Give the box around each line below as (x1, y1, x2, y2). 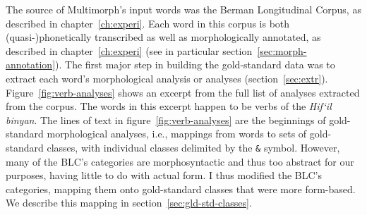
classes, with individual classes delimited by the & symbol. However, (47, 140, 340, 154)
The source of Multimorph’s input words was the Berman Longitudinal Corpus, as (6, 2, 361, 16)
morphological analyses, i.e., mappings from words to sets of (47, 126, 307, 141)
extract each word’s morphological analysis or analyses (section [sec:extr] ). (6, 70, 328, 85)
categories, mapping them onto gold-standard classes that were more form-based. (6, 181, 356, 196)
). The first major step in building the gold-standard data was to (55, 57, 335, 72)
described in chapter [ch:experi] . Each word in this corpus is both (6, 16, 290, 30)
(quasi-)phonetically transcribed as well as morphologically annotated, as (6, 30, 321, 44)
